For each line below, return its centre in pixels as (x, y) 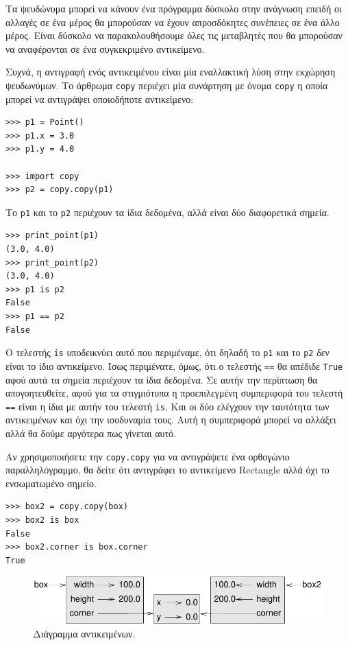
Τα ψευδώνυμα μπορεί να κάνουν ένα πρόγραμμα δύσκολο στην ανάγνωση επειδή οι (174, 8)
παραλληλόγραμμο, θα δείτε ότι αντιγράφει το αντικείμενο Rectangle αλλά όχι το (167, 470)
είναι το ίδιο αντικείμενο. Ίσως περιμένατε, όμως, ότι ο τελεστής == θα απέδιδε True (174, 365)
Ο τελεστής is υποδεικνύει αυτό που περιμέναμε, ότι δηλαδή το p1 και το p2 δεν (167, 352)
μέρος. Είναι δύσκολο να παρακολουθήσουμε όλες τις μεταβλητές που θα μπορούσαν (174, 35)
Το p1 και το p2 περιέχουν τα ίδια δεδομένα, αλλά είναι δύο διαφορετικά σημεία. (167, 212)
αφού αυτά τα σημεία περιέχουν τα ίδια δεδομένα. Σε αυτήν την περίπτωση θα (162, 379)
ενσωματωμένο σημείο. (51, 483)
